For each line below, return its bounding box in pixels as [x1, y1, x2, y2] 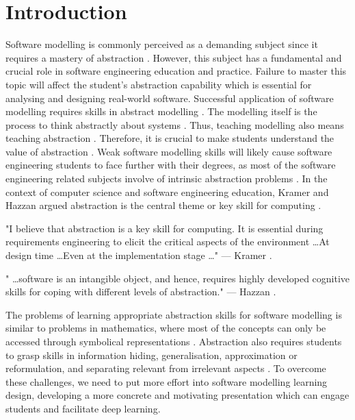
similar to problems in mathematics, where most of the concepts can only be [5, 321, 326, 335]
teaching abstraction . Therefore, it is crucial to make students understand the [5, 131, 334, 145]
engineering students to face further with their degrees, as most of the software [5, 158, 336, 172]
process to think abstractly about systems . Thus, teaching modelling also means [5, 117, 344, 132]
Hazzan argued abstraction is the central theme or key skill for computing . [5, 198, 321, 212]
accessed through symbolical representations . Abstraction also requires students [5, 334, 342, 348]
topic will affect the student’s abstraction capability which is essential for [5, 77, 312, 91]
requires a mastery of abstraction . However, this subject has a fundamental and [5, 50, 342, 64]
